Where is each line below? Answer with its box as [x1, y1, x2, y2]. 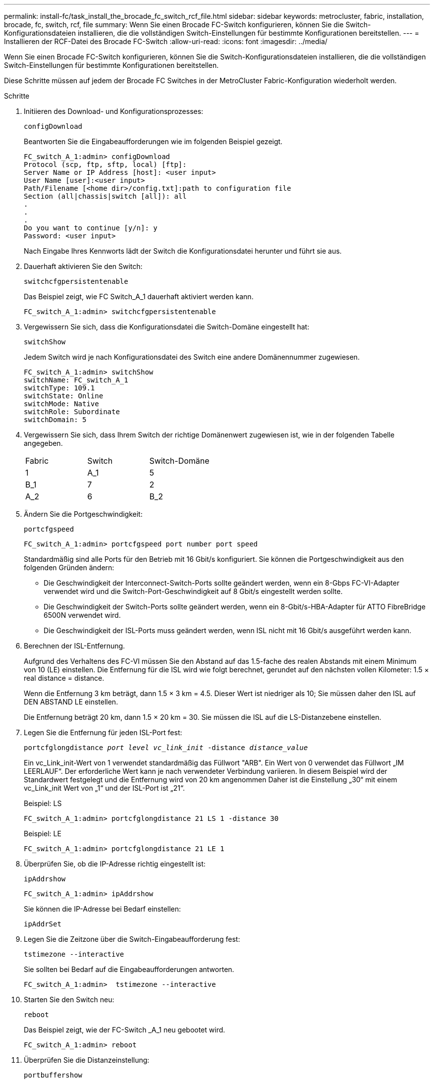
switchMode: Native [24, 400, 99, 408]
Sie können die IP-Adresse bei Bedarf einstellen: [24, 905, 181, 913]
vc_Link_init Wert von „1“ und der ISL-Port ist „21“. [24, 784, 185, 792]
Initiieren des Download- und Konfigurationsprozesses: [24, 107, 204, 115]
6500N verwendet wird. [44, 611, 121, 619]
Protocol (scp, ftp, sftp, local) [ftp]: [24, 161, 187, 168]
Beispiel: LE [24, 829, 61, 838]
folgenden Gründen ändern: [24, 563, 114, 572]
